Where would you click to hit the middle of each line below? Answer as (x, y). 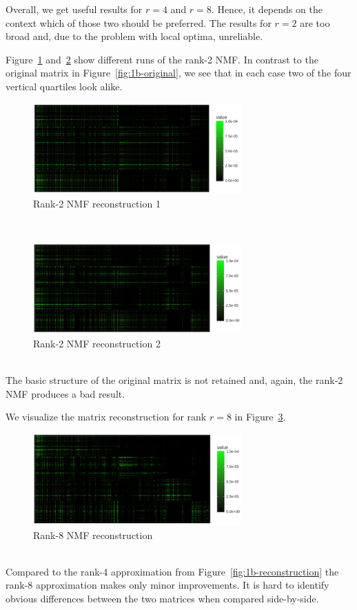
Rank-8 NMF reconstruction (93, 535)
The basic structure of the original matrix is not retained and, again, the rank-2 (174, 380)
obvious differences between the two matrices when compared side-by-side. (162, 598)
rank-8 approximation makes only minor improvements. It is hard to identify (167, 585)
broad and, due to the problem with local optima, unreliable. (134, 36)
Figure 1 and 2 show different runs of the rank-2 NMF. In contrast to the (162, 59)
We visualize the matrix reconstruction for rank (106, 417)
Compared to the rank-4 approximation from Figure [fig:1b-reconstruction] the (172, 571)
